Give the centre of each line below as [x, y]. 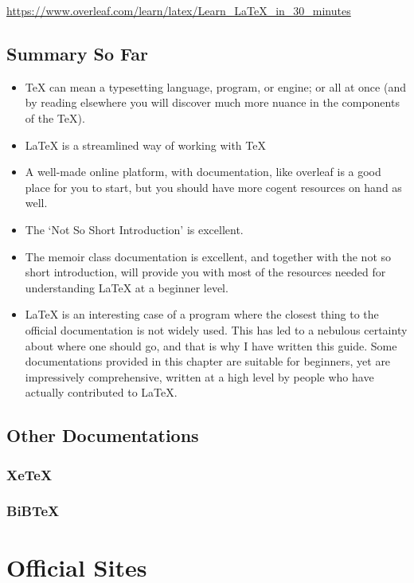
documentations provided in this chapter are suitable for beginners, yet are [208, 361]
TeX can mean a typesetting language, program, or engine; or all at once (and [215, 86]
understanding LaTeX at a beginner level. [127, 287]
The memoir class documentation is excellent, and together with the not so [208, 256]
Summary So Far [77, 53]
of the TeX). [55, 117]
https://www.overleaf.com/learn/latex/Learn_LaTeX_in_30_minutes [179, 10]
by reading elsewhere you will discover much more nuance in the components [212, 102]
